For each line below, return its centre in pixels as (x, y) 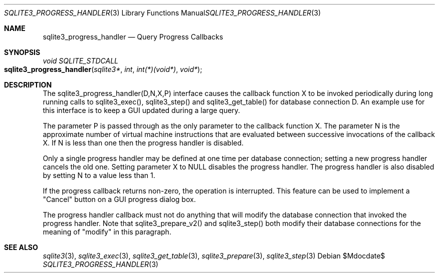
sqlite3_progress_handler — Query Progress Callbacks (133, 37)
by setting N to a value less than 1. (99, 175)
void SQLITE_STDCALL (80, 61)
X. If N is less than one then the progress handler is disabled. (143, 143)
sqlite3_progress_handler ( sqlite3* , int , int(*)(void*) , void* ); (103, 69)
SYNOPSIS (22, 52)
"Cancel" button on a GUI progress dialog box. (119, 199)
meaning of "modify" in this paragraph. (107, 232)
